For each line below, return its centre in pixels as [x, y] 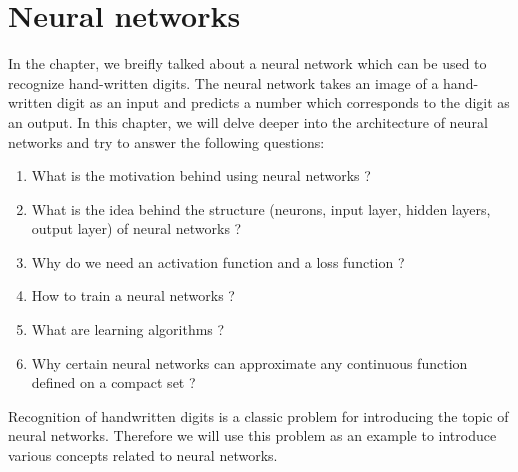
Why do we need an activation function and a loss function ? [218, 261]
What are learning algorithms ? [128, 329]
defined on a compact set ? [113, 382]
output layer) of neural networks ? [136, 228]
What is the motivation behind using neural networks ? [201, 175]
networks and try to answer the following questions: [166, 141]
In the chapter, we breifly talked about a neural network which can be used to [247, 63]
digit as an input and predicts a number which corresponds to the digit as [283, 102]
